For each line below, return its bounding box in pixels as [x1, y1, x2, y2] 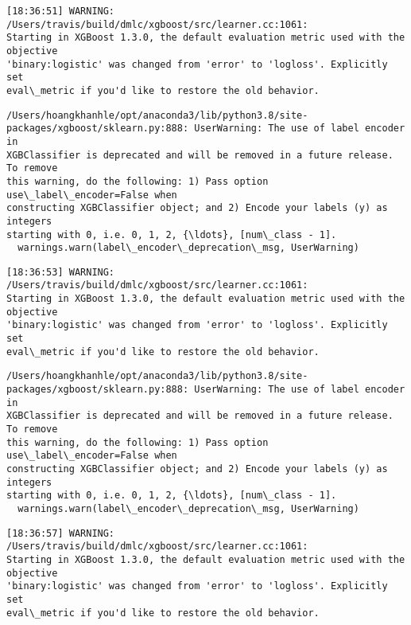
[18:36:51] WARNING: [6, 6, 115, 17]
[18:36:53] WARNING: [6, 266, 115, 278]
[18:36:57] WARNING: [6, 527, 115, 539]
